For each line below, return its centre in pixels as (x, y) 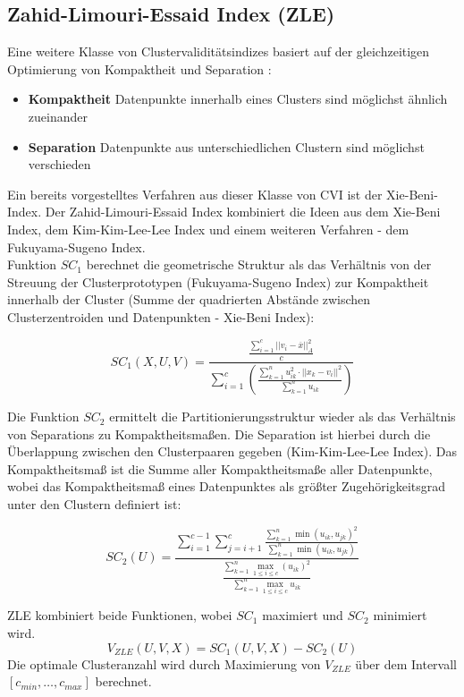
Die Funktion (43, 416)
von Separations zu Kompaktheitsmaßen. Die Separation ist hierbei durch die (219, 433)
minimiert (400, 615)
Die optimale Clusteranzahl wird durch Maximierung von (164, 663)
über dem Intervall (406, 663)
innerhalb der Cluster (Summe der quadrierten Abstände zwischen (189, 299)
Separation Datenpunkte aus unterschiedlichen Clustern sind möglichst (226, 146)
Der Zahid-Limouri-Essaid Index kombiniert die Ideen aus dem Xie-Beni (243, 212)
